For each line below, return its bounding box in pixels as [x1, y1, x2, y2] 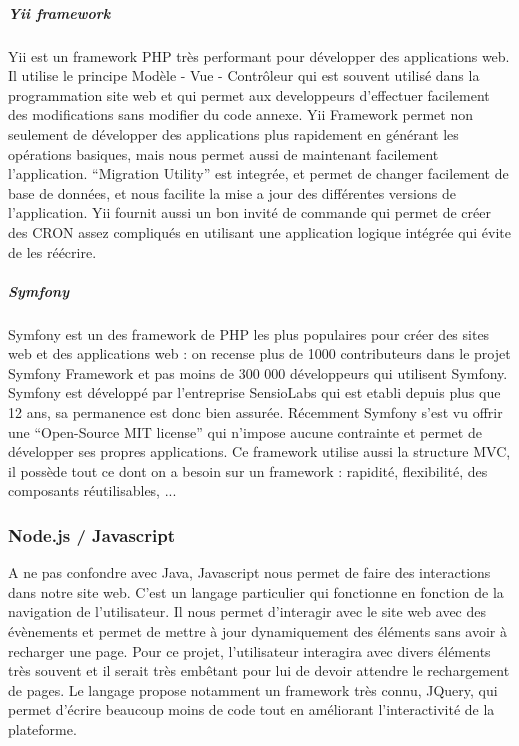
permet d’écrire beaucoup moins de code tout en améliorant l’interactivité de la [8, 699, 495, 720]
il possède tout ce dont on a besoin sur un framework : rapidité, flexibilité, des [8, 460, 488, 481]
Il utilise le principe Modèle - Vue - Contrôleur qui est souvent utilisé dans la [8, 65, 480, 86]
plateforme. [8, 718, 77, 739]
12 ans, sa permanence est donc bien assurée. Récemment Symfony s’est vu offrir [8, 402, 503, 423]
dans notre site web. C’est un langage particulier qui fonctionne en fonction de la [8, 581, 504, 602]
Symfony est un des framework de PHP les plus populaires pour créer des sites [8, 323, 490, 344]
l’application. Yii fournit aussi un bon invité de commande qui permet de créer [8, 202, 491, 223]
